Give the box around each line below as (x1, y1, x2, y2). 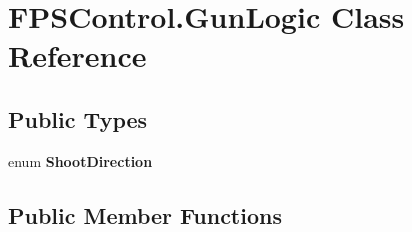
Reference (8, 35, 147, 76)
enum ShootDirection (8, 150, 153, 171)
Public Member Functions (8, 199, 282, 230)
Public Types (8, 103, 148, 134)
